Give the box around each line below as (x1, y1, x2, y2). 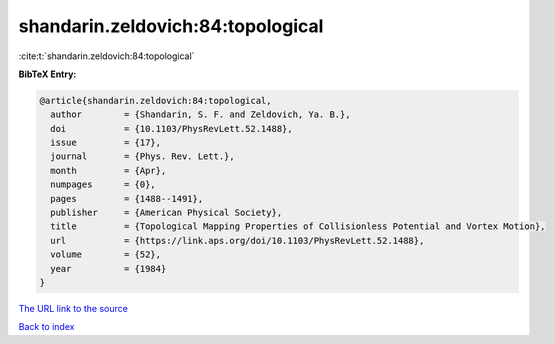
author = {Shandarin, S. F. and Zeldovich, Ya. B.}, (50, 109, 351, 120)
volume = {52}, (50, 249, 162, 260)
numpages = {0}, (50, 179, 157, 190)
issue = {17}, (50, 137, 162, 149)
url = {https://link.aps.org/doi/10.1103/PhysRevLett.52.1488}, (50, 235, 425, 246)
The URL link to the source (18, 302, 129, 314)
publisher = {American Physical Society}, (50, 207, 283, 219)
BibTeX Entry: (18, 68, 77, 80)
